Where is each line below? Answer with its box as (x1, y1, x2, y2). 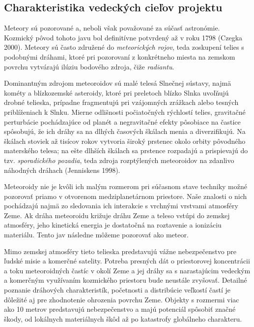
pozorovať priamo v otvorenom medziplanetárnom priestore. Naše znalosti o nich (4, 191, 247, 201)
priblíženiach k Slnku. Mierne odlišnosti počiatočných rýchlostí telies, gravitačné (4, 106, 246, 117)
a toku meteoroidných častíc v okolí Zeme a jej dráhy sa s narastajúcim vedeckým (4, 265, 251, 275)
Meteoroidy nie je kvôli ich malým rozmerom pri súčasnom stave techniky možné (4, 181, 247, 192)
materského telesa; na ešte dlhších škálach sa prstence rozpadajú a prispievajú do (4, 145, 248, 156)
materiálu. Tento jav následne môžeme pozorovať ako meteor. (4, 229, 189, 240)
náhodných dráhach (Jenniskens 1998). (4, 164, 120, 175)
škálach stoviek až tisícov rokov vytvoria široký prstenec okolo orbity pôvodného (4, 135, 246, 146)
